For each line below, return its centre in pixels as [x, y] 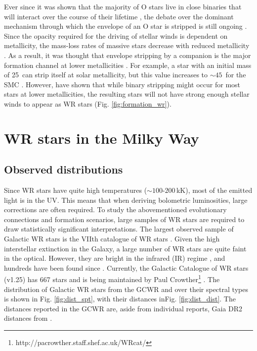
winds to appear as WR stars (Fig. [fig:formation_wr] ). [88, 103]
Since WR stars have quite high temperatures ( [76, 190]
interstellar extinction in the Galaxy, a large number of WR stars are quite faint [125, 248]
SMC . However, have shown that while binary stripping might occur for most [122, 84]
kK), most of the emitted [214, 190]
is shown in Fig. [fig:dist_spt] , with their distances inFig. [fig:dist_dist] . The [120, 299]
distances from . [28, 318]
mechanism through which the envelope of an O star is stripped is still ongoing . [126, 26]
